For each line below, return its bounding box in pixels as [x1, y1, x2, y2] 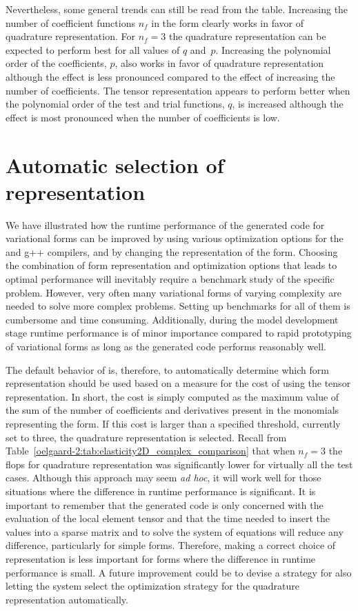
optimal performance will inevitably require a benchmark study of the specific [6, 272, 335, 286]
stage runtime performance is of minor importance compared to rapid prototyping [6, 325, 352, 340]
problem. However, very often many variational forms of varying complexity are [6, 285, 341, 299]
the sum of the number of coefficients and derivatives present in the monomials [6, 403, 339, 417]
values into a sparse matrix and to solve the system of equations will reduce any [6, 524, 344, 539]
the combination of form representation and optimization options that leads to [6, 258, 337, 272]
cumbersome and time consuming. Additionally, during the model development [6, 312, 339, 326]
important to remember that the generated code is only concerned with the [6, 497, 324, 512]
